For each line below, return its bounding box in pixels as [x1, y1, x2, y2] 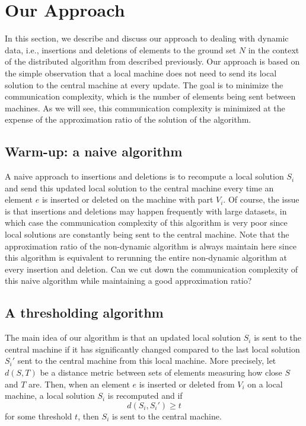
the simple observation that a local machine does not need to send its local [5, 66, 277, 79]
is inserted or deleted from [139, 377, 235, 390]
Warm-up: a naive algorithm [5, 142, 183, 161]
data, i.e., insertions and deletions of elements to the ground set [5, 43, 237, 56]
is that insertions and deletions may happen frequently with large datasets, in [5, 204, 287, 217]
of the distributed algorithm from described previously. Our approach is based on [5, 55, 300, 68]
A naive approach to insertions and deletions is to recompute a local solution [5, 170, 284, 182]
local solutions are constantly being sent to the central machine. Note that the [5, 228, 289, 241]
